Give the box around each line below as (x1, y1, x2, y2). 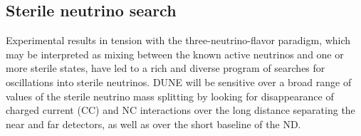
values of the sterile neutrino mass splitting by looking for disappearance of (6, 88, 334, 103)
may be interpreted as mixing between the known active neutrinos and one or (6, 46, 344, 61)
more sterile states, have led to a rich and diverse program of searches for (6, 61, 325, 75)
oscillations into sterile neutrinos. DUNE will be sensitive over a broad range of (6, 74, 352, 89)
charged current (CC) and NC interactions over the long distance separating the (6, 103, 355, 117)
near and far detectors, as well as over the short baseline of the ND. (6, 116, 301, 131)
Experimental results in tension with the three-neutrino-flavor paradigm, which (6, 33, 351, 48)
